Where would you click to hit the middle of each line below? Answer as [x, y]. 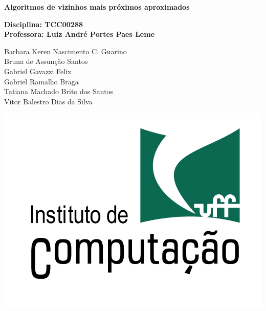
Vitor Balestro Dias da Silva [48, 101]
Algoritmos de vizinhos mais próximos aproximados [97, 7]
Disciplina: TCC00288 [43, 24]
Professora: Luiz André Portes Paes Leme [80, 34]
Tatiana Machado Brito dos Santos [59, 91]
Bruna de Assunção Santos [46, 61]
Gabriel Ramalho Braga [41, 81]
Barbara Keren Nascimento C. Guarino [65, 51]
